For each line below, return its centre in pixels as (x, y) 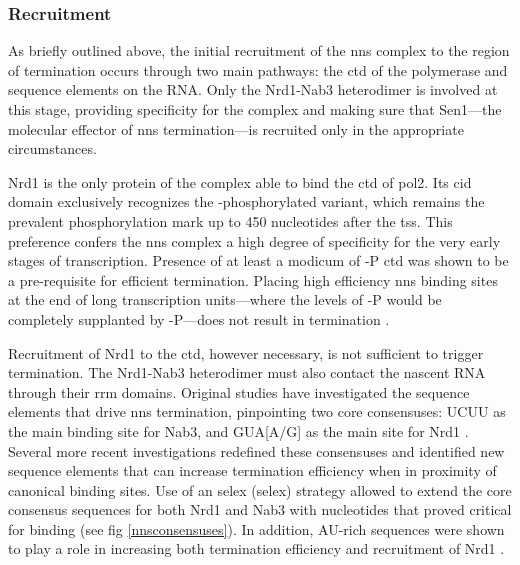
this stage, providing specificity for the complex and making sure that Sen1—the (255, 109)
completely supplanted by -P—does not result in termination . (199, 318)
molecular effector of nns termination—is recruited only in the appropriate (236, 128)
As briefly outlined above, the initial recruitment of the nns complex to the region (259, 50)
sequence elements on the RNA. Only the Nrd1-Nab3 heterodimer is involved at (253, 89)
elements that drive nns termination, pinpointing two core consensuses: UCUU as (257, 411)
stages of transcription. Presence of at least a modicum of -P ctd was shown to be (258, 260)
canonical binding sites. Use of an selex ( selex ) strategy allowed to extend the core (260, 489)
